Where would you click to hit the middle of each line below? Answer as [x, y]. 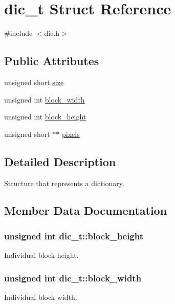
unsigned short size [34, 82]
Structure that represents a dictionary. [64, 183]
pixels [71, 134]
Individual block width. [41, 297]
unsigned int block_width [45, 99]
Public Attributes [52, 61]
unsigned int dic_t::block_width [73, 278]
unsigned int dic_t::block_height [74, 236]
